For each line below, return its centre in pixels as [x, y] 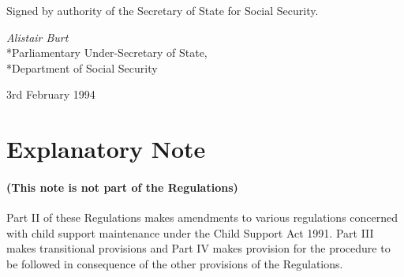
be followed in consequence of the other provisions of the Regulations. [175, 263]
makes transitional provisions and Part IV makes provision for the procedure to [198, 248]
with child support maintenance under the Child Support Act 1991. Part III [190, 232]
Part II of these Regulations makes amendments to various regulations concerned [202, 217]
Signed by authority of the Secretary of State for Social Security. [163, 10]
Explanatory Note [106, 149]
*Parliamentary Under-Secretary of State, [107, 52]
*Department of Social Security [82, 67]
